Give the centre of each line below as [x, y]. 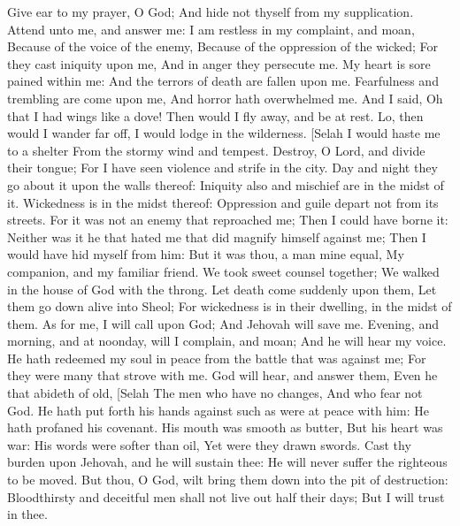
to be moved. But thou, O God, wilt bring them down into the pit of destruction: [228, 480]
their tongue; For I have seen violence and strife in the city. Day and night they [222, 168]
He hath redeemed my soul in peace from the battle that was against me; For [217, 358]
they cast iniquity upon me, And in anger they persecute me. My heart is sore [219, 63]
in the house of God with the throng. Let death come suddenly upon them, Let [222, 289]
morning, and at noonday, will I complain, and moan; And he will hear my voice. [227, 341]
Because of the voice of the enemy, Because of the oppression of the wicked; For [223, 46]
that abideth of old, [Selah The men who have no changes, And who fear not [215, 393]
